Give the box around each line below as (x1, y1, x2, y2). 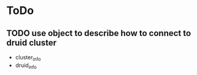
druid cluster (6, 37, 57, 48)
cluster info (15, 54, 41, 62)
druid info (15, 62, 37, 70)
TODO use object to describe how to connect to (6, 28, 191, 38)
